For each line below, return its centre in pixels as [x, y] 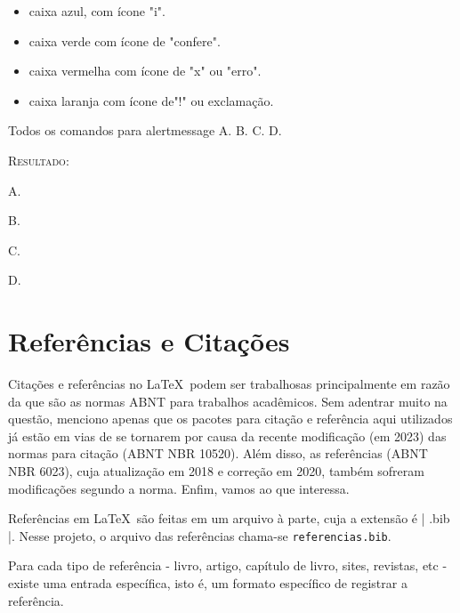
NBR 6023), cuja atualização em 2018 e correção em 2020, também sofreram [216, 471]
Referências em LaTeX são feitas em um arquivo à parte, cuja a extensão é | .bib [229, 518]
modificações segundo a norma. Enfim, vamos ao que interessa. [179, 488]
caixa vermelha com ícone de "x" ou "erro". [145, 71]
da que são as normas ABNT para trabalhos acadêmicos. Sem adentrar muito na [228, 401]
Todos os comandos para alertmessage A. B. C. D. [145, 130]
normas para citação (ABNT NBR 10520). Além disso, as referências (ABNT [218, 453]
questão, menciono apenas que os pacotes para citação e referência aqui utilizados [230, 419]
